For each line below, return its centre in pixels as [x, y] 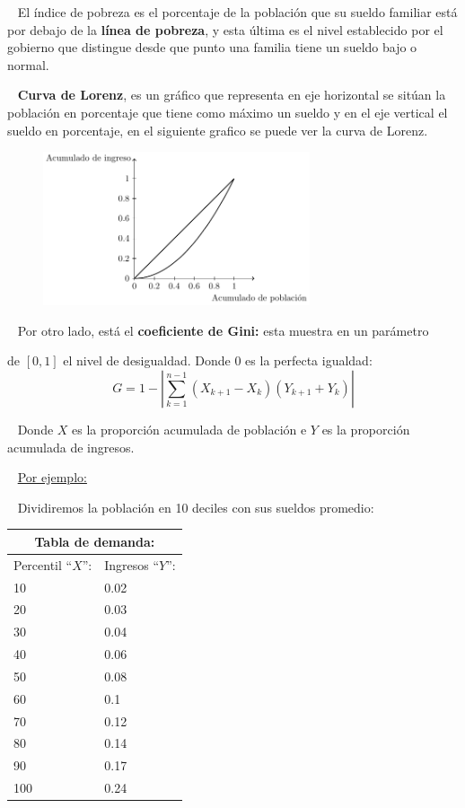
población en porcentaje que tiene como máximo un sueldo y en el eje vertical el [228, 112]
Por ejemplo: [52, 477]
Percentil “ [43, 564]
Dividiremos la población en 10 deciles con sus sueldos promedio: [196, 507]
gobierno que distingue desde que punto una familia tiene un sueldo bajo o [212, 47]
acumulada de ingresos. [71, 447]
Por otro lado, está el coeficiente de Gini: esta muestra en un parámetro [223, 330]
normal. [28, 64]
